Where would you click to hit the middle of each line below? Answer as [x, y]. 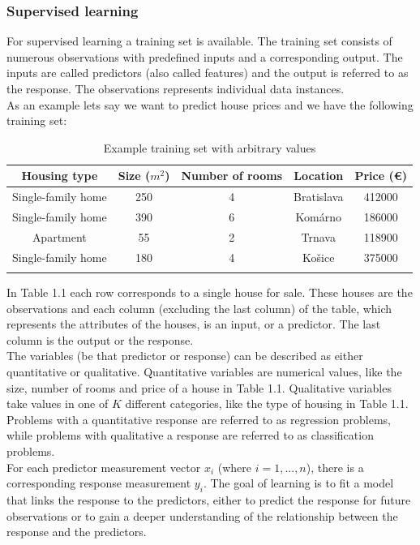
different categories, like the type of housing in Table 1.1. [267, 403]
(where [234, 467]
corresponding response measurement [99, 483]
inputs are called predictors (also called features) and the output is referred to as [208, 73]
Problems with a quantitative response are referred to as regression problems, [199, 419]
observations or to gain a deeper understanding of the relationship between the [202, 515]
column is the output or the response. [100, 339]
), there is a [335, 467]
